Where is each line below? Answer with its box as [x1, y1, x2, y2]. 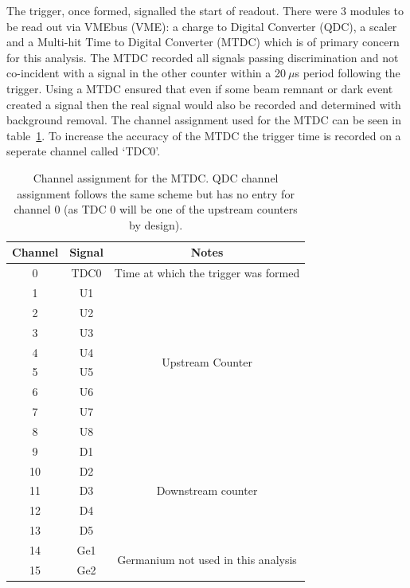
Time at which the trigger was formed [114, 265, 300, 281]
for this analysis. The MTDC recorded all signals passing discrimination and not [6, 49, 399, 65]
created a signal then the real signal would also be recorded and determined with [6, 96, 401, 112]
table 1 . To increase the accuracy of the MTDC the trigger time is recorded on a [6, 127, 401, 143]
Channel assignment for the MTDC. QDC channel [33, 169, 279, 186]
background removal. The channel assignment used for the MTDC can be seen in [6, 112, 402, 128]
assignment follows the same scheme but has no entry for [17, 185, 295, 202]
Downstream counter [156, 482, 258, 499]
